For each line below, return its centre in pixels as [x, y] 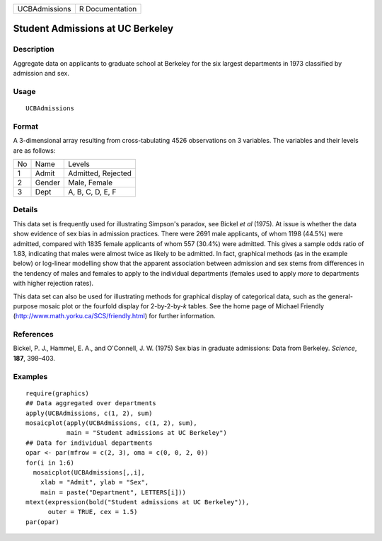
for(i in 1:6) [50, 463]
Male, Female [91, 182]
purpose [25, 306]
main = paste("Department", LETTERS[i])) [113, 492]
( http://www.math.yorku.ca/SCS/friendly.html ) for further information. [114, 316]
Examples [30, 376]
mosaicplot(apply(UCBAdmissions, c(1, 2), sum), [111, 423]
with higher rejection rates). [53, 284]
